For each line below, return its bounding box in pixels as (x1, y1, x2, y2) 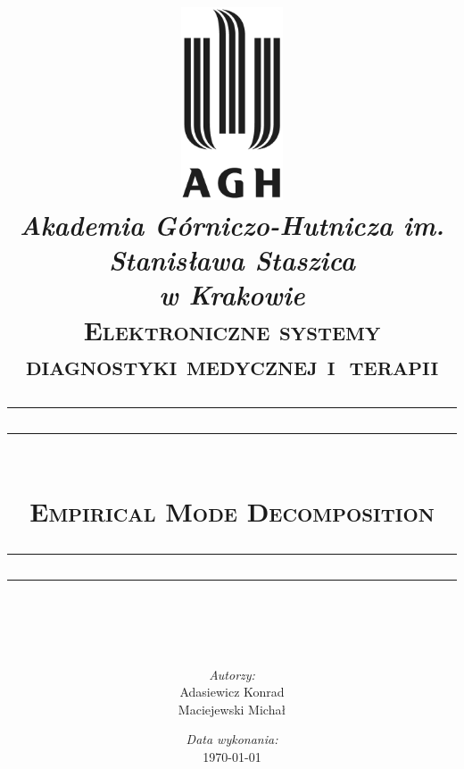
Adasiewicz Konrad (179, 682, 285, 701)
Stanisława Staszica (108, 241, 356, 279)
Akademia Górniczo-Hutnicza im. (19, 206, 445, 244)
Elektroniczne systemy (83, 311, 381, 347)
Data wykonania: (186, 730, 278, 748)
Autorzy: (209, 665, 255, 683)
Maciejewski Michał (178, 699, 286, 718)
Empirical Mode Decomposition (29, 493, 435, 530)
